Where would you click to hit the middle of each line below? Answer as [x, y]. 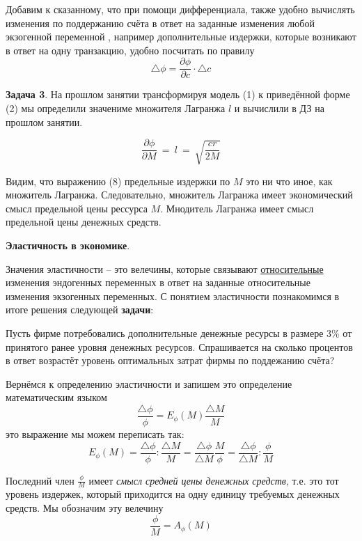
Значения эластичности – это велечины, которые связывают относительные [165, 268]
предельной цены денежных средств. [84, 222]
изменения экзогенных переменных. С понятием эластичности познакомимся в [173, 296]
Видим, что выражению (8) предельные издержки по [118, 181]
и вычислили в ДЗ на [279, 108]
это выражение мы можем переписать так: [95, 433]
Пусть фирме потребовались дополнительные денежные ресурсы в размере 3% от [179, 332]
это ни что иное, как [289, 181]
